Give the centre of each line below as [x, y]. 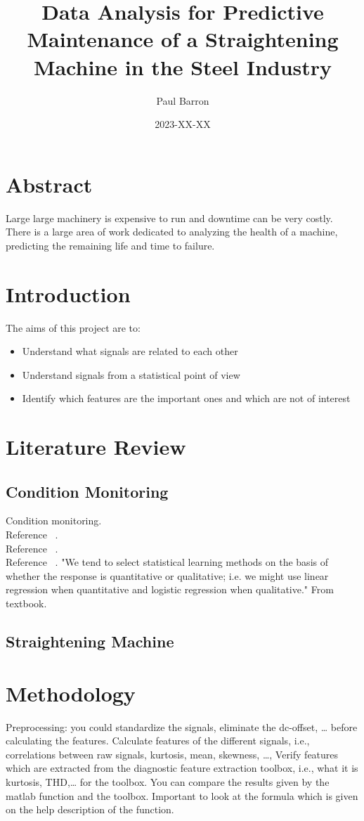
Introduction [68, 293]
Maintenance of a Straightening [183, 39]
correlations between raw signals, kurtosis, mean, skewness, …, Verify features [172, 754]
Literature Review [96, 447]
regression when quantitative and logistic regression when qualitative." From [170, 589]
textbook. [26, 603]
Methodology [71, 693]
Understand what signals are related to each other [130, 351]
